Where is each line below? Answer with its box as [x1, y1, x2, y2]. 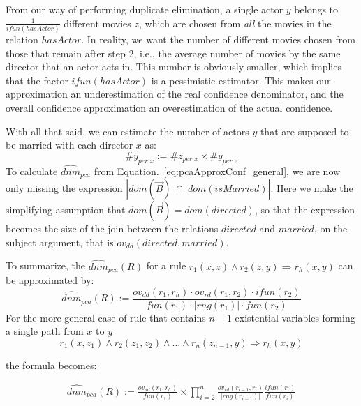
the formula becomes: [6, 357, 97, 372]
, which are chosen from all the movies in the [139, 15, 332, 30]
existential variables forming [235, 310, 355, 324]
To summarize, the [6, 258, 86, 273]
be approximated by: [6, 273, 94, 287]
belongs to [294, 2, 339, 16]
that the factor [6, 73, 68, 87]
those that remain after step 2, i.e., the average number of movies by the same [6, 45, 341, 60]
